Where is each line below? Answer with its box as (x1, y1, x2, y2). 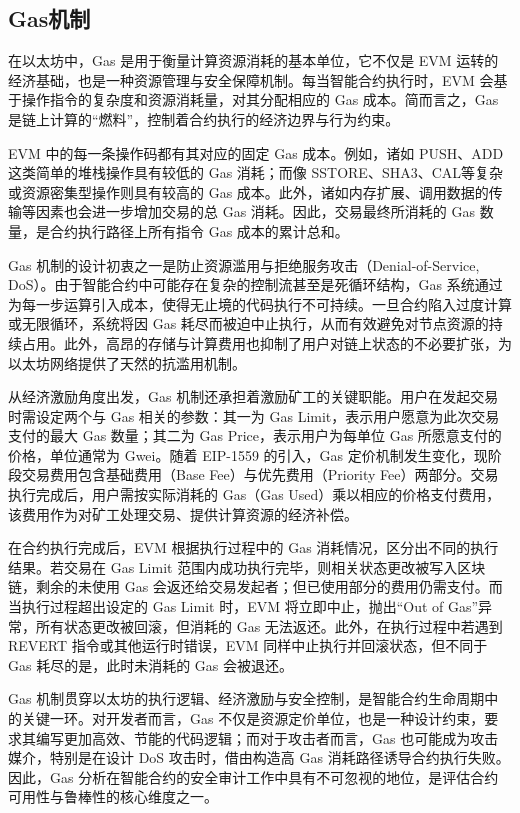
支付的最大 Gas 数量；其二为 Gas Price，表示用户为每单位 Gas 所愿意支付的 (8, 425, 502, 446)
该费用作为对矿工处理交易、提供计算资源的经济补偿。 (8, 503, 358, 524)
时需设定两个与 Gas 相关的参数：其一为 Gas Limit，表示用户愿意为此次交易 (8, 405, 500, 426)
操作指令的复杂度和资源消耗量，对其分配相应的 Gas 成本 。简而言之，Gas (21, 89, 499, 110)
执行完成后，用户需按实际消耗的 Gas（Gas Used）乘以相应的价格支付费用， (8, 484, 501, 505)
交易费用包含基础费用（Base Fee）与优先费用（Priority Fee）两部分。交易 (21, 464, 499, 485)
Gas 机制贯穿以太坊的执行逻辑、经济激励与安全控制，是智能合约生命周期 (8, 688, 485, 709)
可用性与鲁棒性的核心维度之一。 (8, 786, 218, 807)
